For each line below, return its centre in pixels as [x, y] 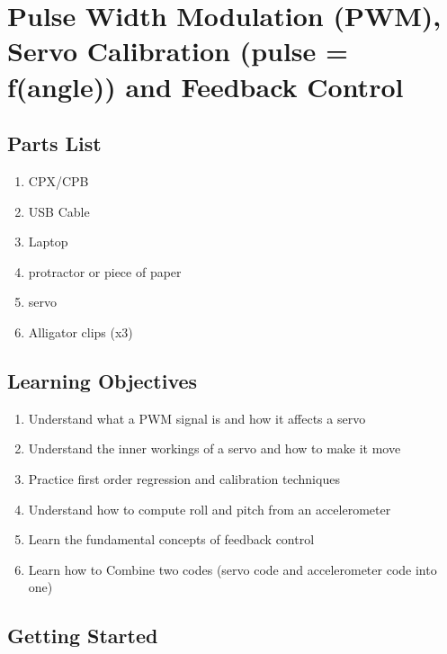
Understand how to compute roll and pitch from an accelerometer [210, 509]
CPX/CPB [58, 180]
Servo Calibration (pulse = [178, 51]
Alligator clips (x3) [80, 331]
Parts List [54, 143]
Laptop [48, 242]
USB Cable [59, 211]
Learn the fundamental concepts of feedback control [171, 539]
